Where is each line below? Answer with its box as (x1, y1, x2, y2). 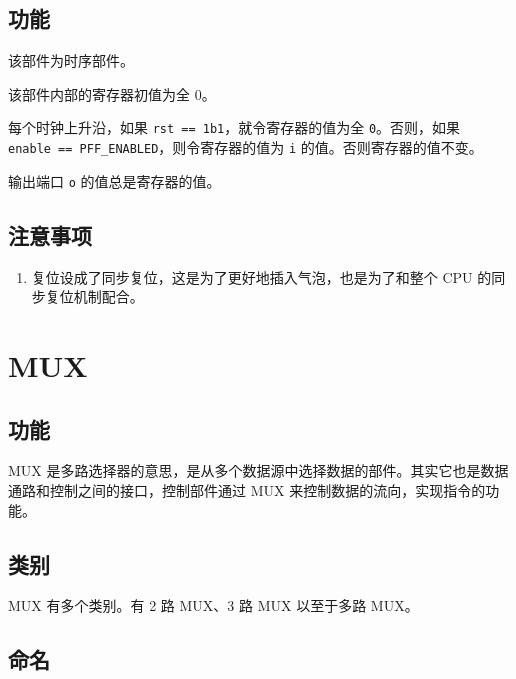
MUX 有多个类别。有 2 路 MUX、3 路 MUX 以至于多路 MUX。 (8, 595, 419, 616)
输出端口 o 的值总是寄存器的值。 (8, 170, 221, 191)
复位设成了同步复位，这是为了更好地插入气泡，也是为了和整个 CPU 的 (31, 266, 492, 287)
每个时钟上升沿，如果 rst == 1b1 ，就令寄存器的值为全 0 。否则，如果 (8, 117, 461, 138)
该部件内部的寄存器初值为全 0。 (8, 83, 216, 104)
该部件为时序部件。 (8, 50, 134, 71)
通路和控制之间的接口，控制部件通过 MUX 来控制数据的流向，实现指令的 (8, 479, 486, 500)
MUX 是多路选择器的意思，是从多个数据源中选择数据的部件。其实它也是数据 (8, 460, 509, 481)
